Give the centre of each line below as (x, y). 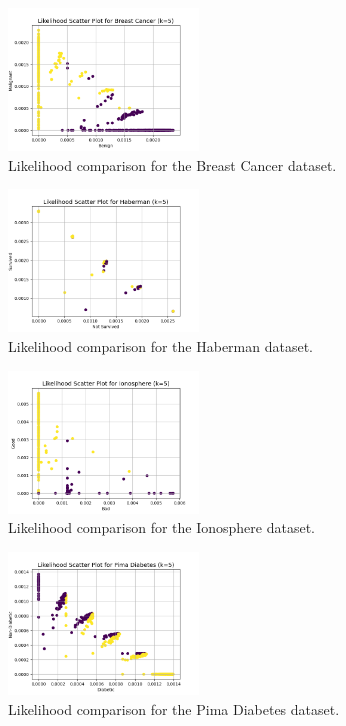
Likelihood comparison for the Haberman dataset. (160, 345)
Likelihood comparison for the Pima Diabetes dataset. (174, 708)
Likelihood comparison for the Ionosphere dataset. (162, 527)
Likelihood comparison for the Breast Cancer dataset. (172, 164)
